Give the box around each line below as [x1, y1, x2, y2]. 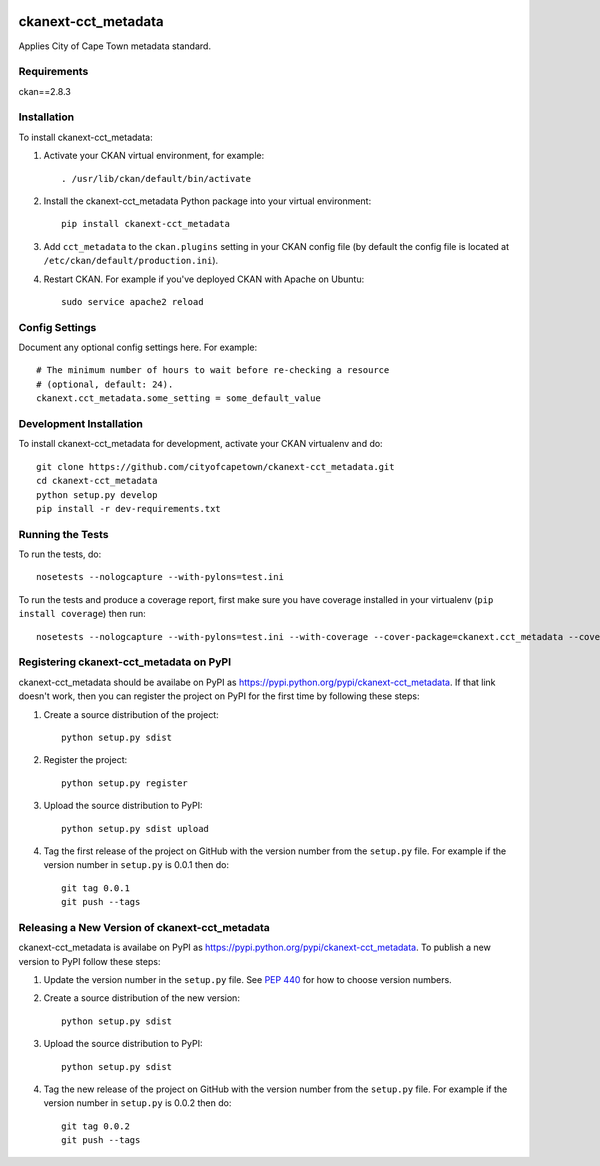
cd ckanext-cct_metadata [36, 475, 158, 487]
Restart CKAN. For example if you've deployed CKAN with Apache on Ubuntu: [43, 273, 365, 285]
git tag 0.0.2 [61, 1120, 130, 1132]
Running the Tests [18, 527, 109, 541]
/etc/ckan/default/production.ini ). [43, 255, 219, 267]
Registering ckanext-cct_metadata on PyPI [18, 655, 232, 669]
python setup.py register [61, 777, 189, 789]
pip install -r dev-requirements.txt [36, 503, 222, 514]
